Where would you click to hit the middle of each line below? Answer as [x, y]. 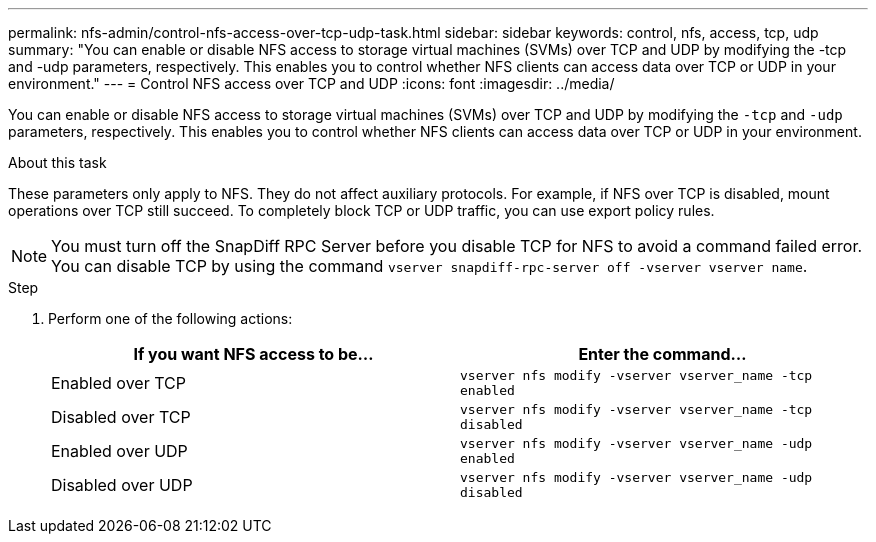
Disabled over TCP [121, 417]
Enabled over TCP [118, 383]
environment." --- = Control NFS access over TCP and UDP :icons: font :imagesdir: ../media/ [311, 83]
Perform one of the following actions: [170, 318]
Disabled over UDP [122, 485]
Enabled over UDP [119, 451]
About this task [57, 162]
